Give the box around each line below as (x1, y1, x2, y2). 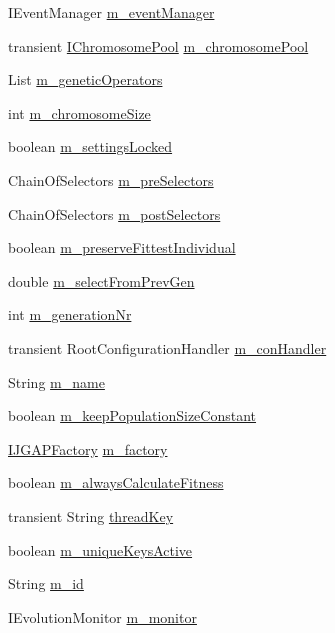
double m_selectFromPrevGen (8, 270, 195, 291)
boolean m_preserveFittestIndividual (8, 237, 236, 258)
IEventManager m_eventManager (8, 2, 215, 22)
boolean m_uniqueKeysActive (8, 539, 193, 560)
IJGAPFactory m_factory (8, 438, 168, 459)
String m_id (8, 573, 84, 594)
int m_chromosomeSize (8, 102, 151, 123)
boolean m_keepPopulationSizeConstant (8, 405, 257, 426)
